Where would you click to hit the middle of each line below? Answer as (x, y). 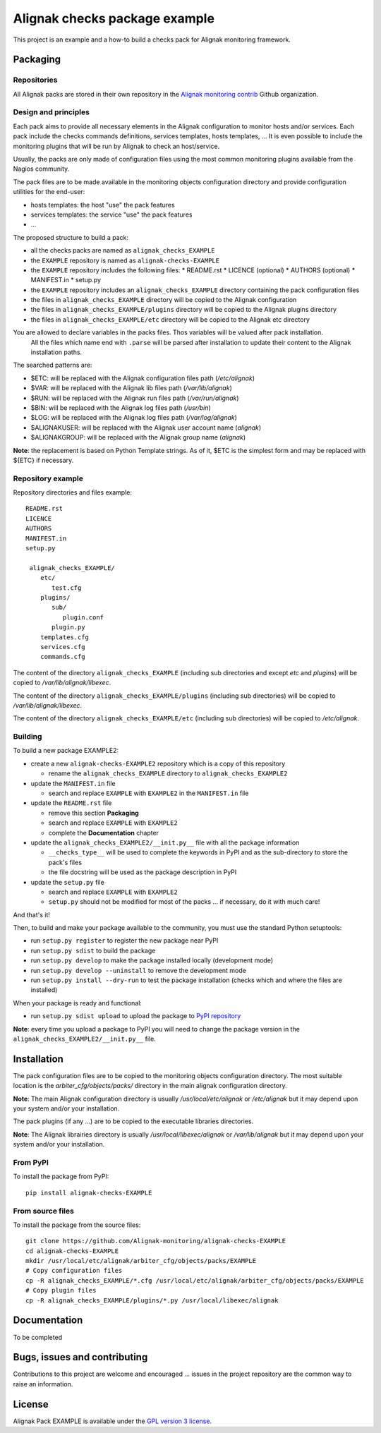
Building (28, 737)
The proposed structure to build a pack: (71, 237)
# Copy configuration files (74, 1271)
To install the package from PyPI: (61, 1177)
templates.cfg (65, 637)
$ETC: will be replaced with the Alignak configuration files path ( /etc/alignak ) (143, 378)
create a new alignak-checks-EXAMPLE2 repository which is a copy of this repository (158, 763)
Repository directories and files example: (73, 492)
